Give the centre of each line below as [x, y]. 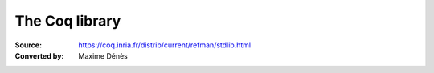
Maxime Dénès [103, 55]
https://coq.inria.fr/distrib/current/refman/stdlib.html [165, 45]
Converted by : [39, 55]
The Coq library [68, 21]
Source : [29, 45]
